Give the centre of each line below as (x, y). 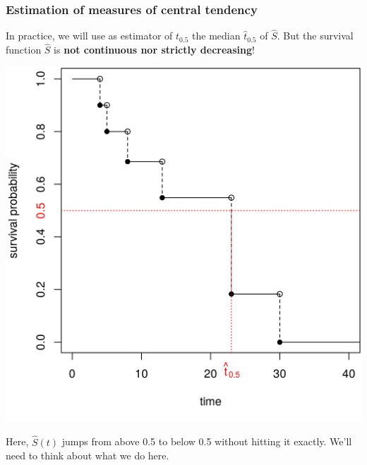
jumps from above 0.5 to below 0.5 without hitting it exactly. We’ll (207, 441)
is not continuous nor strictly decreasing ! (154, 50)
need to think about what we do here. (88, 455)
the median (216, 36)
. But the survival (315, 36)
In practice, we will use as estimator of (89, 36)
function (24, 50)
